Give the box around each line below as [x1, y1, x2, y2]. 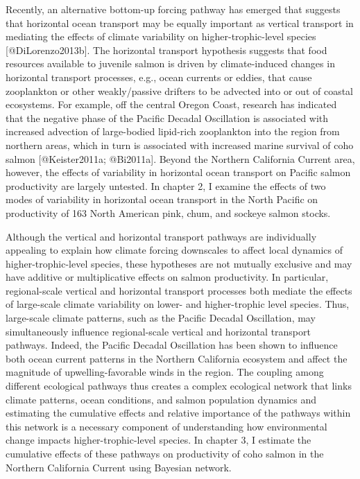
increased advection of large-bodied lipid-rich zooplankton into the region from [6, 124, 340, 139]
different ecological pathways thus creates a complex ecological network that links [6, 378, 352, 393]
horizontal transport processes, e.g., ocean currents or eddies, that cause [6, 69, 312, 84]
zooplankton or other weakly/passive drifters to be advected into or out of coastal [6, 83, 354, 98]
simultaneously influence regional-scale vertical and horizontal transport [6, 324, 311, 338]
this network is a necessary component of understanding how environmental [6, 419, 327, 433]
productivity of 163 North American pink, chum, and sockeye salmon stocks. [6, 205, 331, 220]
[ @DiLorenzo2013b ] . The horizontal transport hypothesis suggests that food [6, 42, 327, 57]
